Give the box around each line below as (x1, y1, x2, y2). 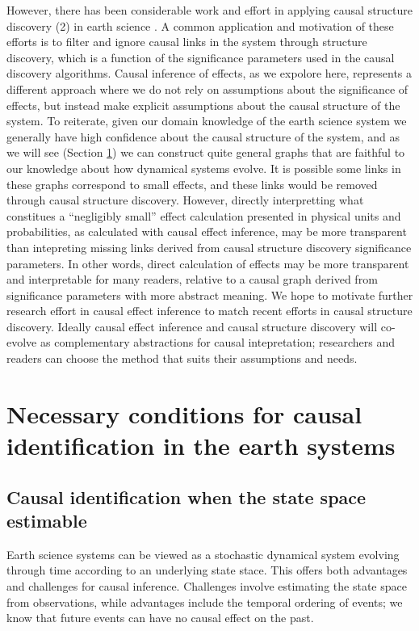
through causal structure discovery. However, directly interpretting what (6, 191, 364, 208)
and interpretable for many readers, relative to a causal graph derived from (6, 271, 378, 288)
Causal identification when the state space (6, 484, 367, 509)
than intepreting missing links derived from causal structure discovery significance (6, 238, 412, 255)
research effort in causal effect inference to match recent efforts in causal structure (6, 302, 413, 319)
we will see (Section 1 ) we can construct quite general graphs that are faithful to (6, 144, 405, 161)
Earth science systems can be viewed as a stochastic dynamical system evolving (6, 545, 400, 562)
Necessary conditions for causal (6, 397, 362, 430)
